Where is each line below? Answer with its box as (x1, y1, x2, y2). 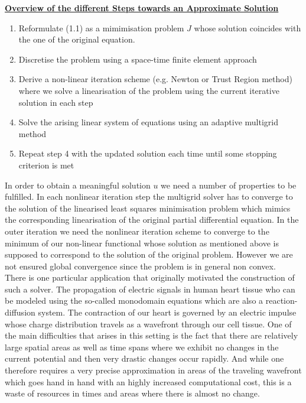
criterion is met (18, 158, 74, 171)
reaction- (265, 294, 298, 307)
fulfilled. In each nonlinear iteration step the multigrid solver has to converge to (5, 190, 293, 203)
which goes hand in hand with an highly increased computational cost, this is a (5, 375, 292, 388)
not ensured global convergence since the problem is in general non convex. (5, 259, 276, 272)
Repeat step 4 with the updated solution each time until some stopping (18, 147, 277, 160)
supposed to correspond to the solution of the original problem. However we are (5, 248, 293, 261)
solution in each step (18, 96, 93, 108)
